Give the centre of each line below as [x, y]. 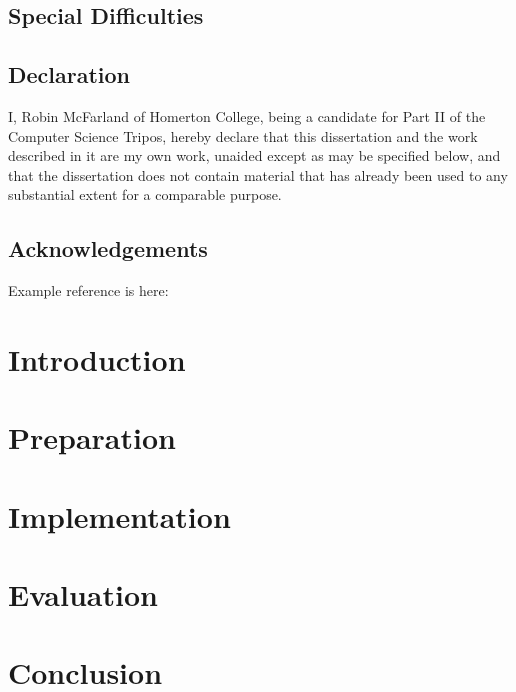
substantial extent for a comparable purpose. [145, 194]
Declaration [69, 74]
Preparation [92, 437]
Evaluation [83, 594]
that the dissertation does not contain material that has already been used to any [258, 174]
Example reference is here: [88, 290]
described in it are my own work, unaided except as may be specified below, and [254, 155]
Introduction [97, 358]
